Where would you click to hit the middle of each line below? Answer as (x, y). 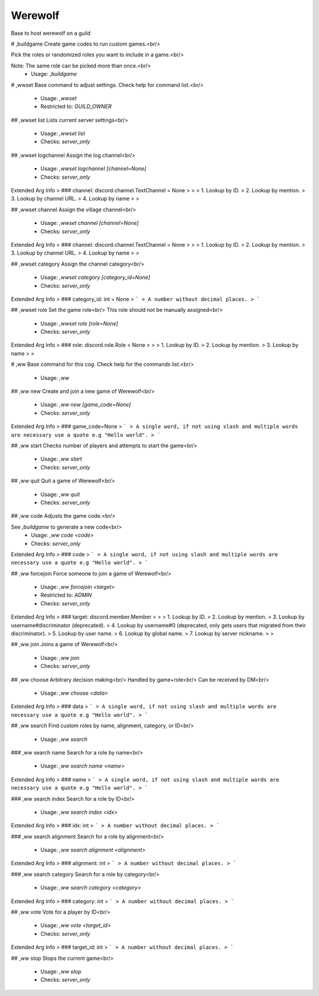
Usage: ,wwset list (63, 134)
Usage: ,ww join (60, 657)
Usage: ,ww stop (61, 971)
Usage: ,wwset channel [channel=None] (89, 223)
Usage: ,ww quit (60, 494)
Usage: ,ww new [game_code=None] (86, 405)
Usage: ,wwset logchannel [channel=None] (93, 169)
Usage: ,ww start (61, 459)
